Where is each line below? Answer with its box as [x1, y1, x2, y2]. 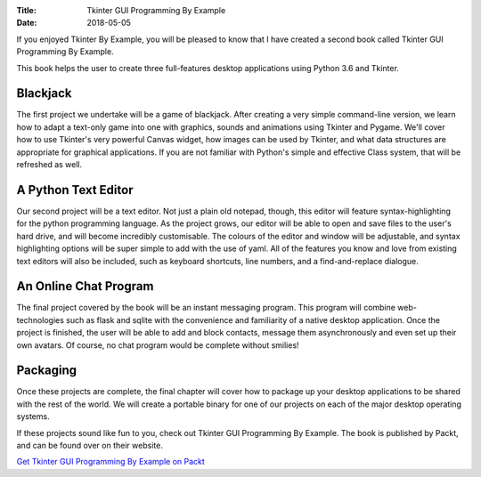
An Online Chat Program [16, 279, 154, 294]
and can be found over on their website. [16, 441, 164, 451]
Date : [16, 18, 37, 28]
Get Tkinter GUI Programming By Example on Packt [16, 457, 205, 467]
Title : [16, 5, 37, 15]
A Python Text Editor [16, 182, 134, 198]
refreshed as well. [16, 159, 83, 170]
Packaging [16, 363, 77, 378]
